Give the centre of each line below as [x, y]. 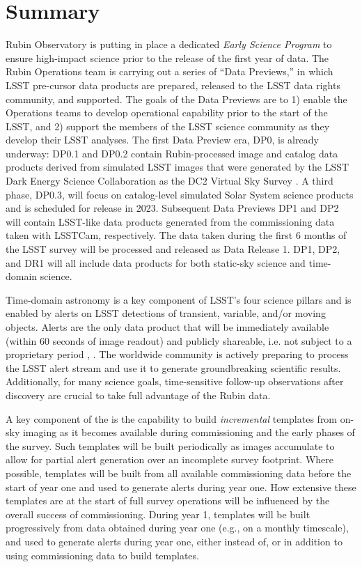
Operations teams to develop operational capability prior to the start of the [167, 112]
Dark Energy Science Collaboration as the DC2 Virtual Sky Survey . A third [170, 181]
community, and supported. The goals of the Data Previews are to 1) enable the [176, 99]
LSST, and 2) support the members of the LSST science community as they [168, 126]
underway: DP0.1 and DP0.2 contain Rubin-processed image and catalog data [172, 153]
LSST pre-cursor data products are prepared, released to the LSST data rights [173, 85]
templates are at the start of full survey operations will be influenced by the [168, 500]
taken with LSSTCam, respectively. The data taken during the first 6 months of [176, 235]
